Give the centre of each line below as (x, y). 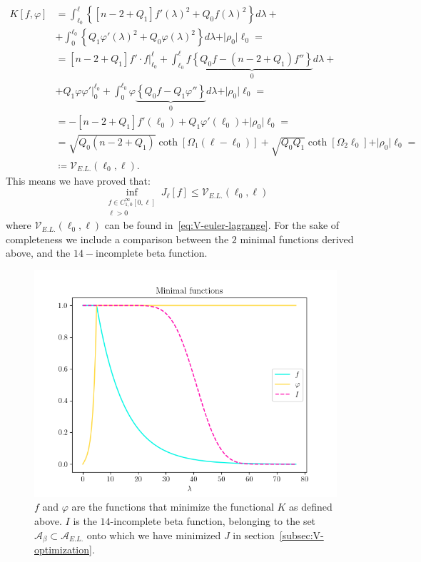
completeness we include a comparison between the (117, 239)
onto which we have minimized (154, 535)
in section (254, 535)
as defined (311, 507)
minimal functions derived (297, 239)
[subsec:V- (301, 535)
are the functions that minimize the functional (173, 507)
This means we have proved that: (78, 180)
